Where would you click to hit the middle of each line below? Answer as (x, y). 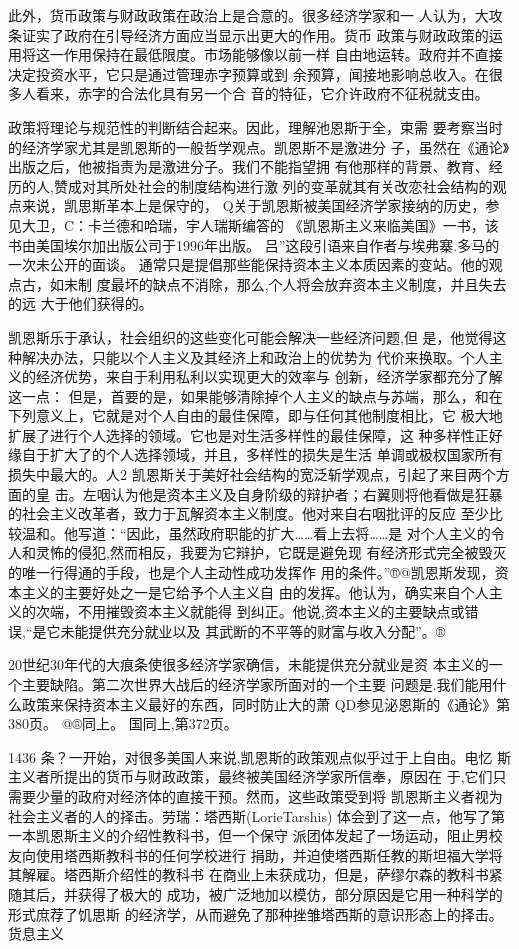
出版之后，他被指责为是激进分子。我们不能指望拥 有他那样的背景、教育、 (248, 166)
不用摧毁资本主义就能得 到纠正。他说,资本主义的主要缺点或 (271, 611)
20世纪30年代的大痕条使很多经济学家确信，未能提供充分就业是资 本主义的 (248, 664)
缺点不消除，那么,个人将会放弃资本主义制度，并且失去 (329, 283)
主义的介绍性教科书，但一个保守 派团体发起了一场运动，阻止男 (283, 835)
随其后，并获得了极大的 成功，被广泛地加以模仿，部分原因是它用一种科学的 (255, 893)
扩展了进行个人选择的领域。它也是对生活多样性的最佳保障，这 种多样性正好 (255, 434)
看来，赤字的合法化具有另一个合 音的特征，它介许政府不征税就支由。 (262, 93)
